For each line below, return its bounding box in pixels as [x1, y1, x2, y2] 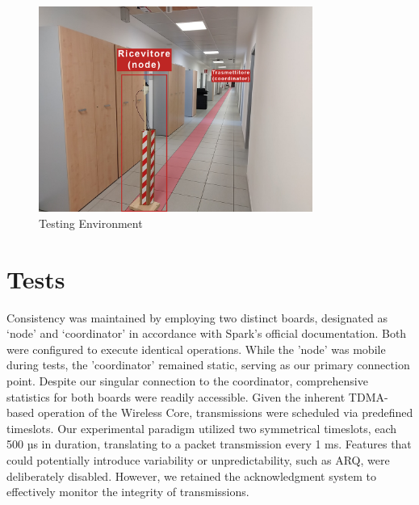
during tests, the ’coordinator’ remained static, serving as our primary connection [6, 356, 410, 373]
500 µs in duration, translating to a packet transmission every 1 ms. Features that [6, 436, 412, 452]
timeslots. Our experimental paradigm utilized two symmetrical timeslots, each [6, 419, 397, 436]
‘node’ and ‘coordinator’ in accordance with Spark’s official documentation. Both [6, 325, 407, 342]
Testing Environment [39, 214, 143, 231]
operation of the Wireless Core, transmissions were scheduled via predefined [37, 404, 413, 421]
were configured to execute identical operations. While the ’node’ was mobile [6, 340, 386, 357]
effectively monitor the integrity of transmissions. [6, 483, 249, 500]
